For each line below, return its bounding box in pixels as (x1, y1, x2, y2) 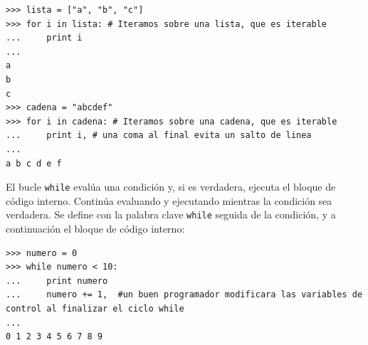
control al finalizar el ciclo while (6, 304, 184, 314)
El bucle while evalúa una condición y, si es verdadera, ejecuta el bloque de (6, 179, 336, 194)
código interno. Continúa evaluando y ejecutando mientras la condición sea (6, 193, 332, 208)
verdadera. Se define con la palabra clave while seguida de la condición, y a (6, 207, 336, 222)
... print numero (6, 275, 108, 286)
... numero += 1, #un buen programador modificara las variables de (6, 290, 363, 300)
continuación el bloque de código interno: (6, 221, 185, 236)
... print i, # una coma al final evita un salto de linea (6, 130, 312, 141)
